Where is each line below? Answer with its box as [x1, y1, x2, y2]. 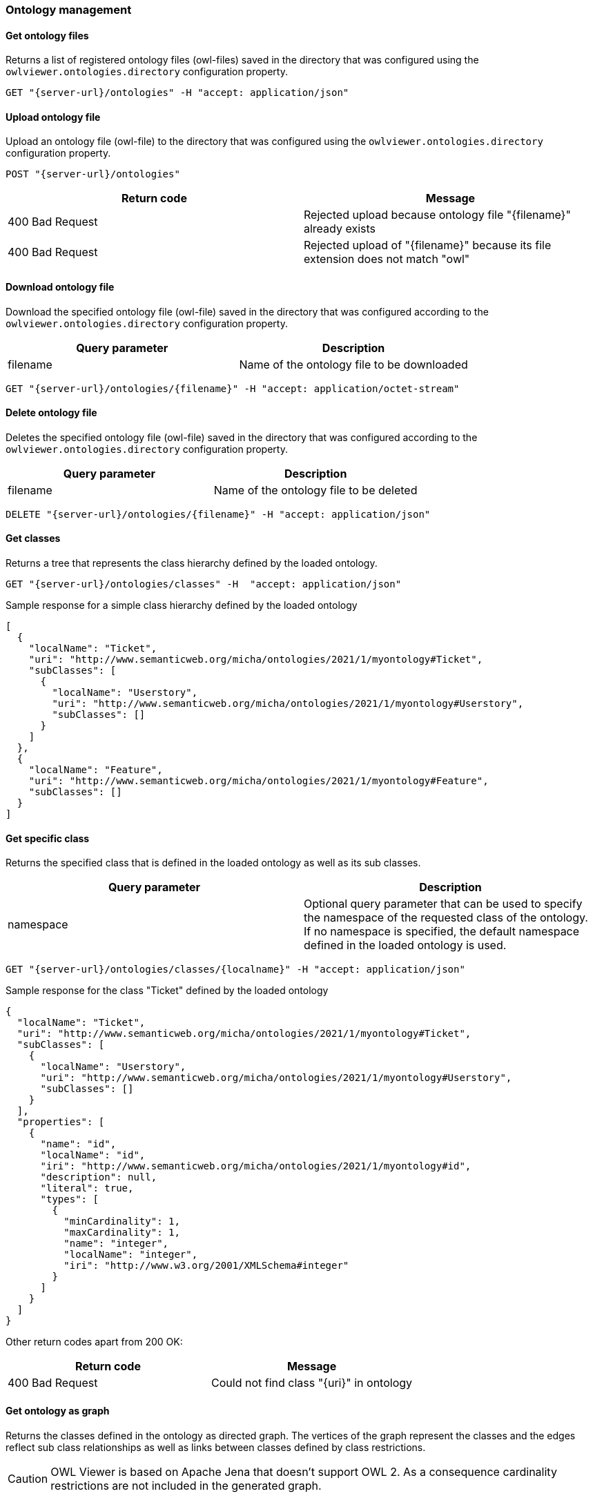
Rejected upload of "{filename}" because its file [304, 238, 552, 253]
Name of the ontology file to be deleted [213, 483, 418, 497]
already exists [304, 222, 376, 236]
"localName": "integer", [64, 1249, 198, 1261]
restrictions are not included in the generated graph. [50, 1478, 322, 1492]
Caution [8, 1471, 48, 1486]
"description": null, [40, 1171, 157, 1183]
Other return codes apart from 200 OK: [6, 1336, 183, 1348]
